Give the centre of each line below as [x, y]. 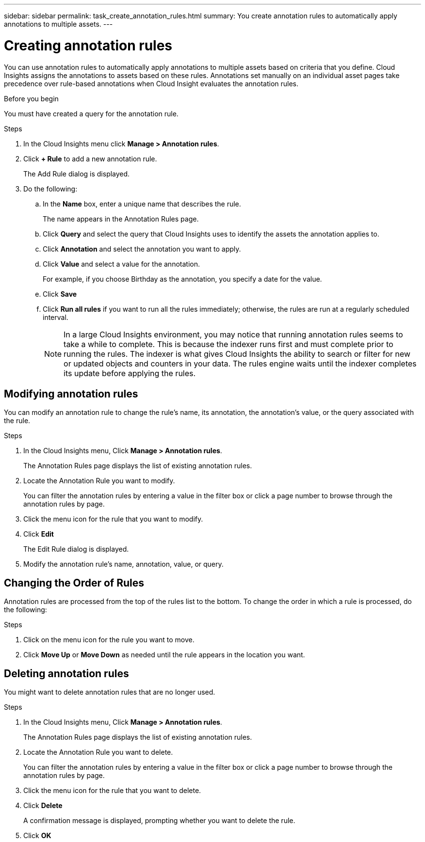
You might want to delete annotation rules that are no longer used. [110, 692]
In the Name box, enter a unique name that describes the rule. [142, 204]
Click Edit [39, 534]
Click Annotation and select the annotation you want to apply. [142, 249]
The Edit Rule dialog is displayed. [76, 549]
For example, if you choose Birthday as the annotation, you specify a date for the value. [182, 279]
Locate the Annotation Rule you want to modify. [99, 481]
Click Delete [43, 806]
